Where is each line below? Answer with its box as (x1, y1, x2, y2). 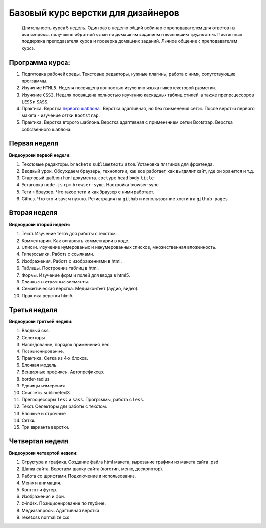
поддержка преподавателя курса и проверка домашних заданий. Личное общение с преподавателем (21, 38, 237, 44)
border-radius (21, 376, 50, 382)
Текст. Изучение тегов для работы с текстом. (21, 231, 117, 237)
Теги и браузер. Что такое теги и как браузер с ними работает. (21, 189, 155, 195)
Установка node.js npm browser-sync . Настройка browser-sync (21, 182, 159, 188)
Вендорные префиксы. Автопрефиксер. (21, 369, 105, 375)
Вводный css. (21, 328, 50, 334)
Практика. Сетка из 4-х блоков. (21, 355, 88, 361)
